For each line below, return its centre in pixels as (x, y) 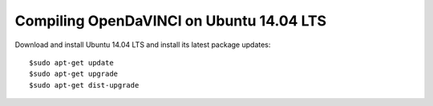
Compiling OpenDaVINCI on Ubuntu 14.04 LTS (171, 21)
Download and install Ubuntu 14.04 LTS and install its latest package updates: (143, 45)
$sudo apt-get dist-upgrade (84, 85)
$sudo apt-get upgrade (74, 74)
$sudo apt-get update (71, 63)
